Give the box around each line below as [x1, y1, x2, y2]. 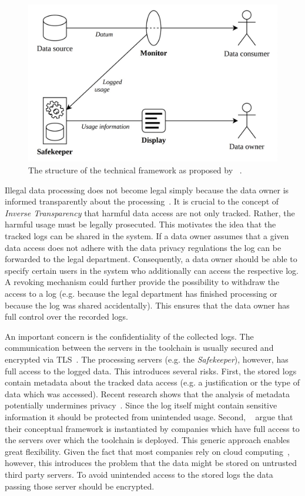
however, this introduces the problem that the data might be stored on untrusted [5, 457, 297, 469]
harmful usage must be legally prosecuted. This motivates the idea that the [5, 218, 276, 230]
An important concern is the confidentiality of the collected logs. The [5, 330, 254, 342]
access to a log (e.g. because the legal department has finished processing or [5, 287, 277, 300]
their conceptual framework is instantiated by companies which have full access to [5, 422, 300, 434]
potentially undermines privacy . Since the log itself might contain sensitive [5, 399, 277, 411]
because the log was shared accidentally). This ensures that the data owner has [5, 299, 290, 311]
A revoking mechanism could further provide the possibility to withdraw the [5, 276, 280, 288]
